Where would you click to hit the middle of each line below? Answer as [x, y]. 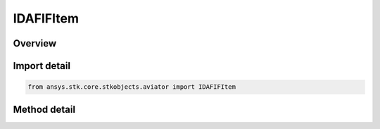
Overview [35, 43]
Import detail [42, 66]
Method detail [44, 109]
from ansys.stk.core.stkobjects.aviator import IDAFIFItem [132, 87]
